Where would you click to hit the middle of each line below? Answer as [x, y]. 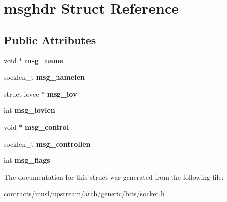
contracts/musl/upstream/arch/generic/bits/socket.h [84, 193]
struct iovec [22, 93]
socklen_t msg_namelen [44, 77]
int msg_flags [27, 160]
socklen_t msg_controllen [47, 143]
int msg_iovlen [29, 110]
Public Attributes [50, 39]
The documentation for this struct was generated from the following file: [114, 177]
